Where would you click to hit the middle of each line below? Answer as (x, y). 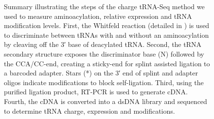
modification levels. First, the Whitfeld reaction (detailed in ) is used (107, 25)
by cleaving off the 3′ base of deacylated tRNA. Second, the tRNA (103, 44)
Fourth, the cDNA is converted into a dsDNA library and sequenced (106, 101)
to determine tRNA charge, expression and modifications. (89, 111)
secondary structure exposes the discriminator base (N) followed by (104, 53)
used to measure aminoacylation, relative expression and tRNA (98, 16)
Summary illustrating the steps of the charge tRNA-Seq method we (104, 6)
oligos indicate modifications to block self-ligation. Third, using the (104, 82)
